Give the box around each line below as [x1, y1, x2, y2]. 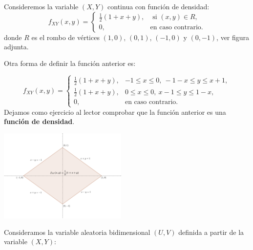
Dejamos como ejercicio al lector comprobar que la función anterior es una [4, 106, 226, 117]
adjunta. [4, 42, 29, 52]
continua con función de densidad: [107, 1, 210, 11]
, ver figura [216, 32, 250, 42]
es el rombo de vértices [31, 32, 100, 42]
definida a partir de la [178, 227, 244, 237]
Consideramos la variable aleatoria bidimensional [4, 227, 150, 237]
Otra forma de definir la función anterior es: [4, 58, 136, 68]
